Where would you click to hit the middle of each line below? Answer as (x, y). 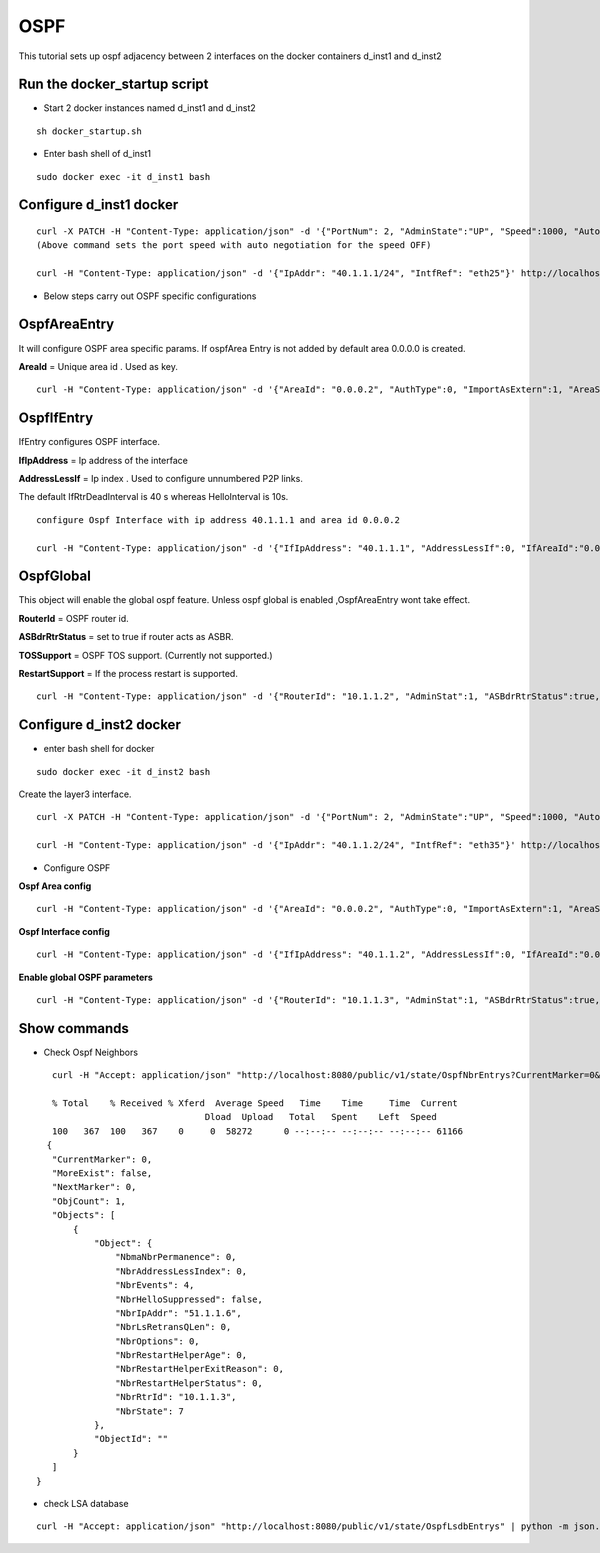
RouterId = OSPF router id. (73, 618)
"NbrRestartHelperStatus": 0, (189, 1383)
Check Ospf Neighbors (91, 1052)
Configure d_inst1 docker (98, 205)
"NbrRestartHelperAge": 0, (181, 1355)
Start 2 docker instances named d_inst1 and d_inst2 (150, 108)
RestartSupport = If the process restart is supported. (128, 673)
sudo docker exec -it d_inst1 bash (123, 176)
